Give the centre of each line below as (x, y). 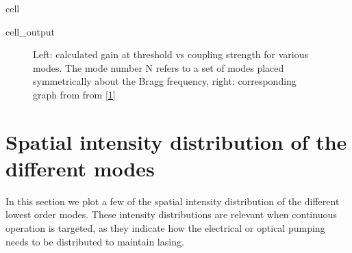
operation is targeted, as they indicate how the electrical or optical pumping (165, 228)
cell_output (30, 31)
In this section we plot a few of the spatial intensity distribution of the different (173, 201)
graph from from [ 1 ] (74, 94)
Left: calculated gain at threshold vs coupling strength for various (171, 54)
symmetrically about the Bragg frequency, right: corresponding (165, 81)
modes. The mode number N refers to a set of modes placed (159, 67)
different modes (80, 168)
